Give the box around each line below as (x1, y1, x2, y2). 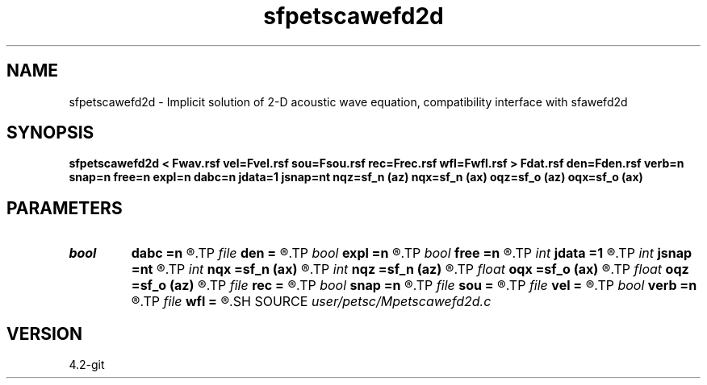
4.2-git (69, 358, 105, 372)
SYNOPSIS (6, 122, 94, 143)
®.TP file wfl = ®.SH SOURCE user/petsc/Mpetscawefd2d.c (131, 293, 492, 310)
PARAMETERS (6, 197, 123, 218)
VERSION (6, 323, 83, 344)
